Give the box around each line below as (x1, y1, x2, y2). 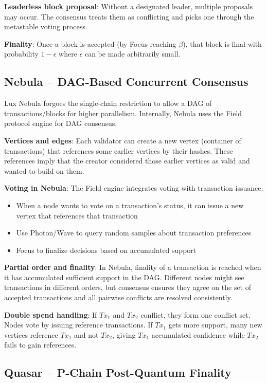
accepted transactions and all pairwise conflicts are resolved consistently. (4, 292, 233, 303)
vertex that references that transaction (16, 210, 138, 221)
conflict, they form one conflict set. (140, 309, 251, 320)
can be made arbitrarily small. (84, 48, 181, 59)
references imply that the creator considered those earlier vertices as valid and (4, 155, 250, 166)
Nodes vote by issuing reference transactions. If (4, 319, 153, 330)
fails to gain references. (4, 339, 77, 350)
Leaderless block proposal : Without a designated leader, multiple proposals (4, 1, 253, 11)
